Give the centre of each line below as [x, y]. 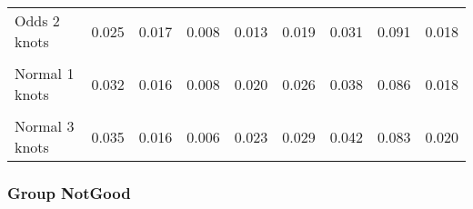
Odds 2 [37, 20]
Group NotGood [69, 192]
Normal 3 [45, 126]
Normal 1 [45, 73]
